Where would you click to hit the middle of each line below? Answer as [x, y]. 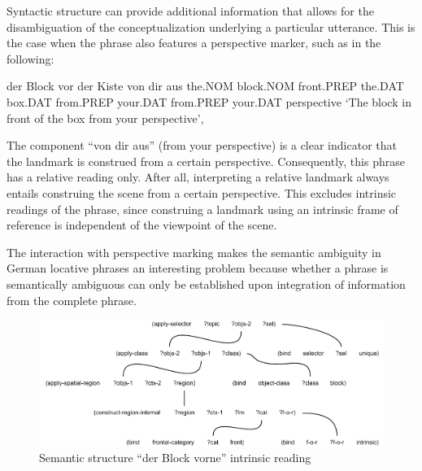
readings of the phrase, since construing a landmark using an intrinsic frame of [202, 209]
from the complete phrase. [72, 300]
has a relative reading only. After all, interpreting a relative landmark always [198, 177]
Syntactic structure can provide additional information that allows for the [190, 11]
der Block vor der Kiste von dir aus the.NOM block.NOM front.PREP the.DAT [205, 86]
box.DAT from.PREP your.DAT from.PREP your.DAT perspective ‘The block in [209, 101]
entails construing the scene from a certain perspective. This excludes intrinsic [202, 192]
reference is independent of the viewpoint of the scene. [142, 225]
